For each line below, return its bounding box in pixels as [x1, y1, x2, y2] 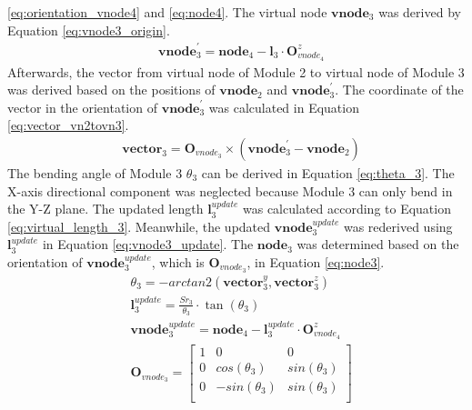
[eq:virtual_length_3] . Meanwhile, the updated [7, 216, 271, 235]
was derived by [378, 3, 461, 21]
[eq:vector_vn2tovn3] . [7, 115, 129, 135]
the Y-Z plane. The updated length [7, 199, 204, 218]
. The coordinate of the [335, 80, 464, 99]
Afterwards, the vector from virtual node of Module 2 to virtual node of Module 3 [7, 62, 465, 81]
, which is [151, 252, 205, 271]
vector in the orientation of [7, 97, 157, 116]
